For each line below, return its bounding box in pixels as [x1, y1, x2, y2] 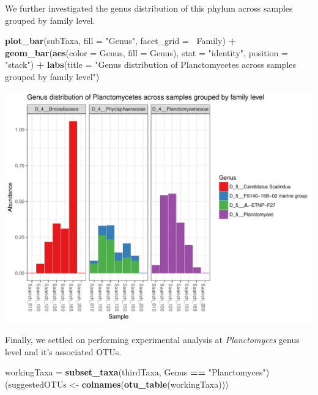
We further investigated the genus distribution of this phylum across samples [5, 2, 293, 14]
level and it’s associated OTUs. [5, 345, 122, 358]
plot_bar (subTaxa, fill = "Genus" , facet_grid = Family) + [5, 34, 237, 47]
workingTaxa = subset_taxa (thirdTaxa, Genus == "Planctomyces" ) [5, 366, 270, 378]
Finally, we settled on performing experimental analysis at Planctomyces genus [5, 333, 300, 346]
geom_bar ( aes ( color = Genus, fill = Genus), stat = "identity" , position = [5, 46, 288, 59]
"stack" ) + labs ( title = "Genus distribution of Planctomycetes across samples [5, 58, 297, 71]
